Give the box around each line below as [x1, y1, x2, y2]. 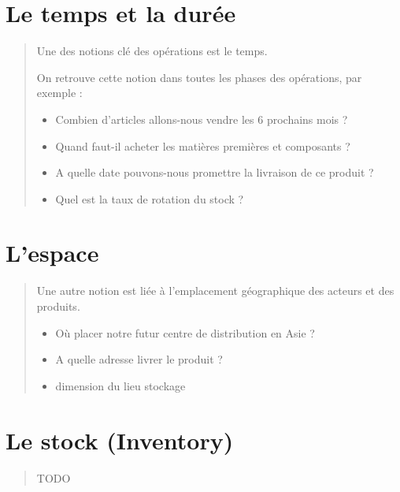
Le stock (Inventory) [6, 423, 234, 456]
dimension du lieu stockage [55, 377, 186, 393]
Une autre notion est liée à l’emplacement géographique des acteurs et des [36, 282, 394, 299]
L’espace [6, 237, 99, 269]
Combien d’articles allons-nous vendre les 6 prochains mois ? [55, 110, 348, 127]
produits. [36, 298, 80, 314]
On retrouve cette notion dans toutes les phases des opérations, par [36, 69, 362, 85]
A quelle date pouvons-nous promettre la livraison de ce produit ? [55, 164, 374, 181]
